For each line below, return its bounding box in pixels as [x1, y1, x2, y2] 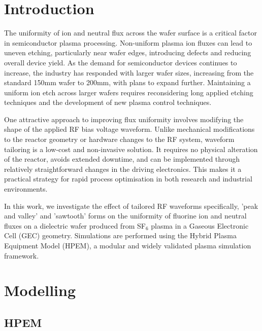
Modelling [4, 280, 76, 301]
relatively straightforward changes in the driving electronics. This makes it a [4, 163, 242, 174]
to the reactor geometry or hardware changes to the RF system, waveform [4, 134, 235, 144]
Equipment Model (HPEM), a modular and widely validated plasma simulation [4, 240, 251, 250]
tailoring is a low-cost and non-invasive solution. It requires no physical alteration [4, 143, 258, 154]
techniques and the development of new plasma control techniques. [4, 97, 212, 107]
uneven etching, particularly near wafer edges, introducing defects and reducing [4, 47, 251, 58]
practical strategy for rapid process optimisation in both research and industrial [4, 173, 252, 184]
